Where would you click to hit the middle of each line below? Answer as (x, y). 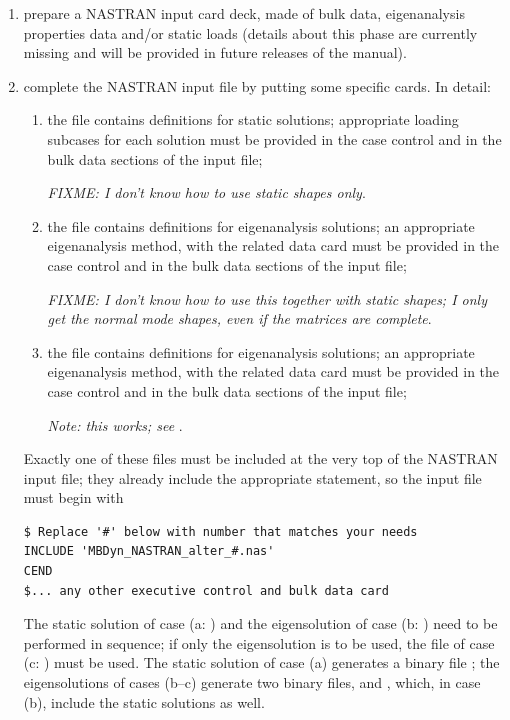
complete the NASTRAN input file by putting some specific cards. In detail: (257, 85)
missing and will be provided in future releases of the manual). (215, 52)
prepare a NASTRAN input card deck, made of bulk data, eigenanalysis (244, 13)
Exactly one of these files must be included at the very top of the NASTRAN (260, 458)
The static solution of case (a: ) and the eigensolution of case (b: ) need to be (260, 623)
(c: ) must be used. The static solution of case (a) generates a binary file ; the (261, 662)
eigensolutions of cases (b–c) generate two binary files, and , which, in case (252, 682)
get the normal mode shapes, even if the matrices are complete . (239, 318)
